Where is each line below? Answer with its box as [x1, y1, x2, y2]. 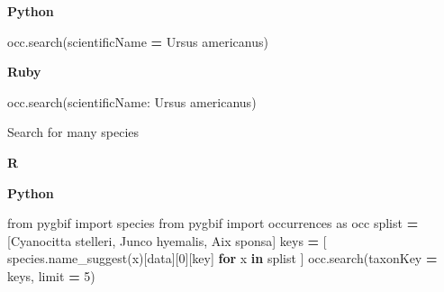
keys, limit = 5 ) [7, 266, 95, 285]
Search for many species [7, 123, 140, 141]
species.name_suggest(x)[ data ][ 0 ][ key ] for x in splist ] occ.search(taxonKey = [7, 249, 438, 268]
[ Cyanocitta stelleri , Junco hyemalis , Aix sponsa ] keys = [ [7, 231, 327, 250]
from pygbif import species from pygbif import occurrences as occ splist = [7, 214, 419, 233]
